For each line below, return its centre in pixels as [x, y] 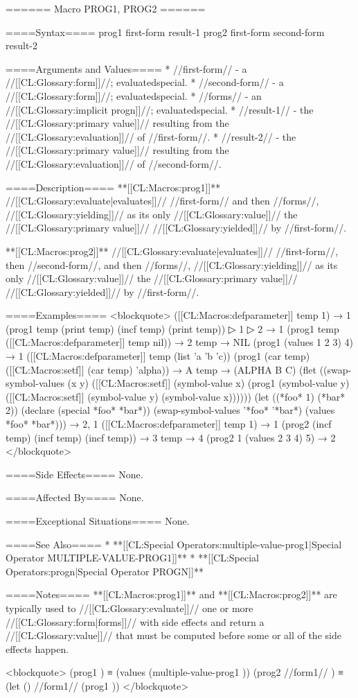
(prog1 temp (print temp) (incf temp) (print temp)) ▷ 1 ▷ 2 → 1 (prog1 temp [172, 328]
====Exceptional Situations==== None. [98, 521]
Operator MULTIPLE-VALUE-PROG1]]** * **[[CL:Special [132, 558]
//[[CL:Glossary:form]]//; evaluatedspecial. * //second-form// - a [145, 82]
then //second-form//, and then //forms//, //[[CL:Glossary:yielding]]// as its [172, 264]
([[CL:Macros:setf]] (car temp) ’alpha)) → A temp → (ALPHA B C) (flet [161, 369]
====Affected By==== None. [75, 497]
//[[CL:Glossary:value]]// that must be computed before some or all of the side [173, 635]
